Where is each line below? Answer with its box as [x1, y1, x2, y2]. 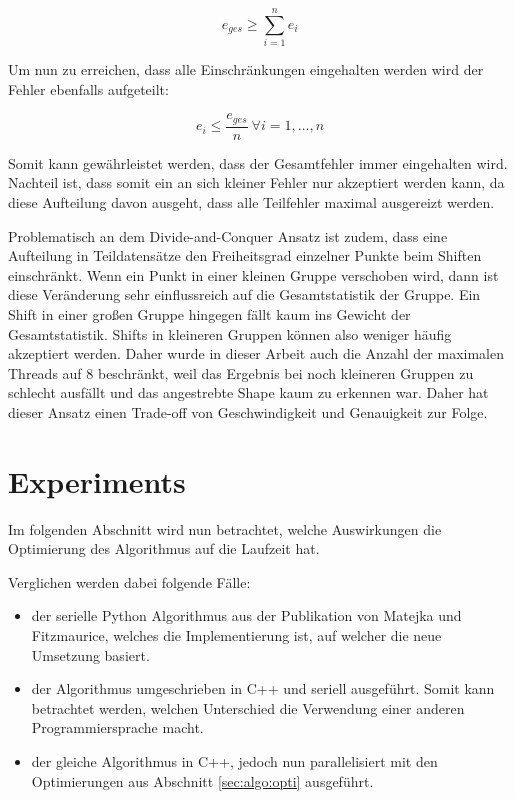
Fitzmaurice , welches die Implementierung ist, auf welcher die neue [31, 625, 442, 646]
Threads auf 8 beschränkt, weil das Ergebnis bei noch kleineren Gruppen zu [8, 362, 474, 383]
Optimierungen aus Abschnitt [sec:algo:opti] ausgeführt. [31, 770, 374, 791]
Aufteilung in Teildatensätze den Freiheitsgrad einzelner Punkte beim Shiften [8, 245, 482, 266]
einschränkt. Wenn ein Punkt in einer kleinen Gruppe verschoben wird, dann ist [8, 264, 499, 285]
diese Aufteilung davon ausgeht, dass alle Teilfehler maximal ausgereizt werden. [8, 191, 495, 212]
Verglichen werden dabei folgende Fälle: [8, 571, 251, 592]
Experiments [8, 460, 186, 501]
